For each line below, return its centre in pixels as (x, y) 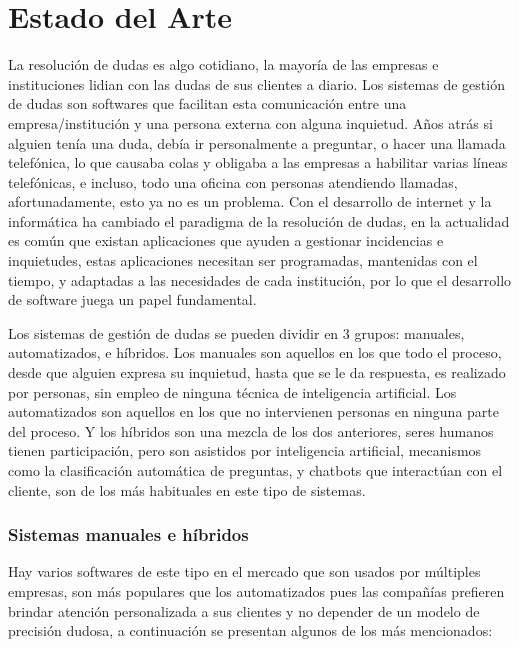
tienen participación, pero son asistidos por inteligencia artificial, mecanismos (245, 450)
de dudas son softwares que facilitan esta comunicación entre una (207, 103)
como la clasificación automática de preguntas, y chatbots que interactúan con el (255, 470)
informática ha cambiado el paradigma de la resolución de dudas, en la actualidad (259, 220)
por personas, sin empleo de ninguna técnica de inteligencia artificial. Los (232, 391)
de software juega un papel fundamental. (132, 299)
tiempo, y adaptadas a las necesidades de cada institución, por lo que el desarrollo (260, 279)
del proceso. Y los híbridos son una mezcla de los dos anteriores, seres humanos (251, 430)
